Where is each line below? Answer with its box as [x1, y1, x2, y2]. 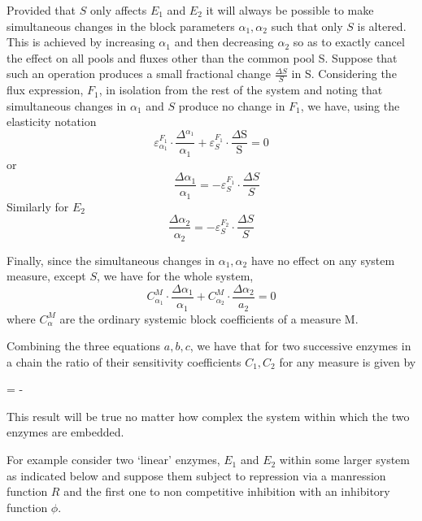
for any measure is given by [279, 353, 416, 370]
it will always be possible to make [206, 2, 374, 18]
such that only [271, 17, 343, 34]
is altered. [357, 17, 407, 34]
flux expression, [7, 81, 84, 98]
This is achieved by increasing [7, 33, 155, 50]
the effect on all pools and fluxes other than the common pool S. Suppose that [7, 49, 398, 66]
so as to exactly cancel [293, 33, 405, 50]
